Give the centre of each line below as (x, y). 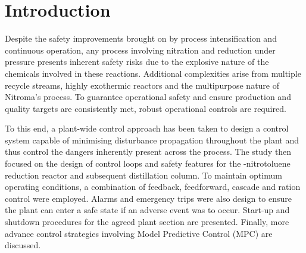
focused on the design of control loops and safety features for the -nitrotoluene (148, 163)
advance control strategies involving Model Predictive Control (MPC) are (139, 233)
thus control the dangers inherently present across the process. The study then (148, 152)
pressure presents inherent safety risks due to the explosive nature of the (137, 62)
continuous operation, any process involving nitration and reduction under (140, 50)
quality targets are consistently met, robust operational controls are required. (146, 108)
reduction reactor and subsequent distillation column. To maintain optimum (143, 175)
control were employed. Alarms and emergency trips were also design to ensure (149, 198)
